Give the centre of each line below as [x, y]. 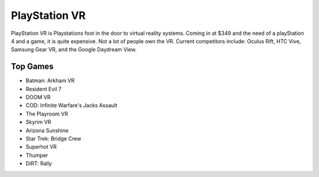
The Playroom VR [47, 114]
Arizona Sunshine [47, 130]
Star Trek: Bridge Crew [53, 139]
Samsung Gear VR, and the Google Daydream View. [74, 50]
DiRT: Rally [39, 163]
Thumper [37, 155]
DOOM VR [38, 97]
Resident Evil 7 [44, 89]
